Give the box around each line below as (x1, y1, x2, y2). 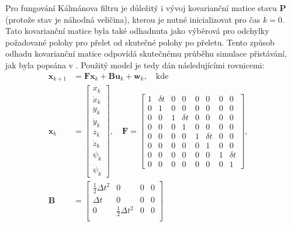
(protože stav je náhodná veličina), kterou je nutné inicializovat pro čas (5, 13, 261, 25)
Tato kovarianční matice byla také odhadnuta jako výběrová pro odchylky (5, 25, 269, 37)
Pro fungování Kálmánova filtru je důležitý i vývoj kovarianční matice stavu (5, 2, 277, 13)
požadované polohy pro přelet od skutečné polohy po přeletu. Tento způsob (5, 36, 275, 48)
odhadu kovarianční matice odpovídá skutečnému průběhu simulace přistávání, (5, 47, 287, 60)
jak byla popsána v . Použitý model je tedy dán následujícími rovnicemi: (5, 58, 265, 71)
